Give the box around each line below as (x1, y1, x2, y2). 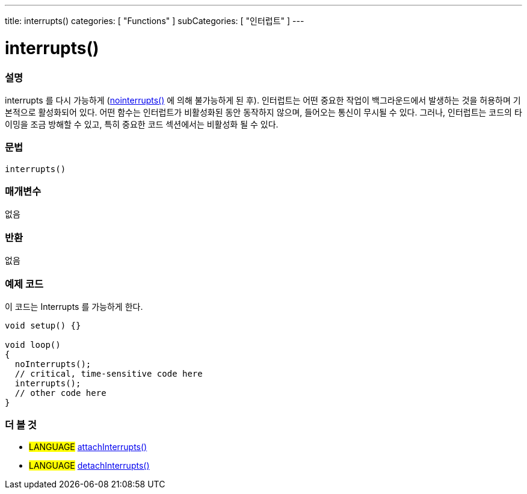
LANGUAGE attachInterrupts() (29, 441, 147, 452)
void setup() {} (5, 320, 81, 330)
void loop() (5, 339, 61, 350)
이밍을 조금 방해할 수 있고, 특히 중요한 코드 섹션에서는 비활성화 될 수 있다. (5, 119, 279, 129)
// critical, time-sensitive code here (14, 368, 203, 378)
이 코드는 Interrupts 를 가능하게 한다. (5, 301, 143, 312)
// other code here (14, 387, 106, 398)
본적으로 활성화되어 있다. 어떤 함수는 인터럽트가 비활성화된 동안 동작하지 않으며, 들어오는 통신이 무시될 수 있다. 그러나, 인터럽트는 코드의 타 (5, 107, 522, 117)
